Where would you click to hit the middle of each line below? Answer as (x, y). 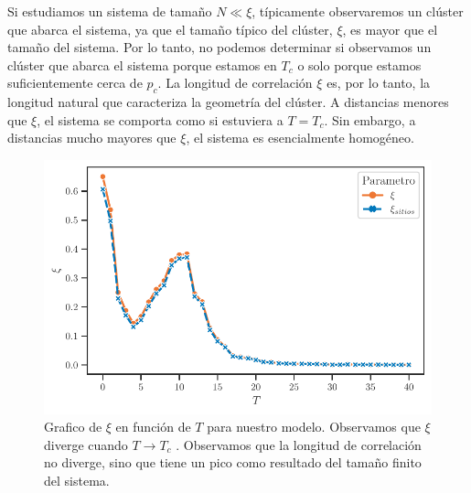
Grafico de (73, 427)
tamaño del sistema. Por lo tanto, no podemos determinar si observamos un (219, 47)
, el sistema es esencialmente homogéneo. (300, 138)
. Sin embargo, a (370, 119)
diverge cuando (86, 444)
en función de (153, 427)
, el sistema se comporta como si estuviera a (160, 119)
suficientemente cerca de (75, 83)
